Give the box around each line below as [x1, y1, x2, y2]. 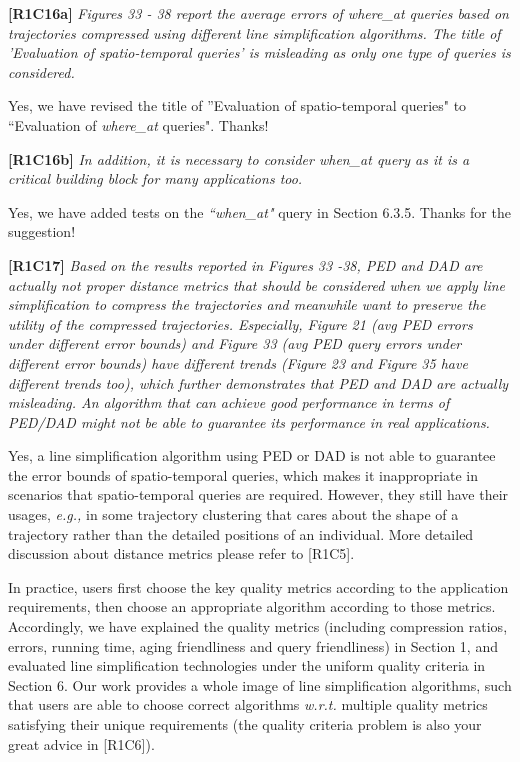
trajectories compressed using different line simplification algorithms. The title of [8, 22, 501, 43]
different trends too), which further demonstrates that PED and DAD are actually [8, 372, 509, 393]
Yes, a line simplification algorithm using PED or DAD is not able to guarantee [8, 445, 496, 466]
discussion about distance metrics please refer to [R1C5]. [8, 543, 355, 564]
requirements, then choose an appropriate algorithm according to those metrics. [8, 596, 496, 617]
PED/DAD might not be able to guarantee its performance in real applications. [8, 411, 490, 432]
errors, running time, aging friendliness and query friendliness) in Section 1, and [8, 635, 498, 656]
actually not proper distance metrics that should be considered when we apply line [8, 274, 506, 295]
